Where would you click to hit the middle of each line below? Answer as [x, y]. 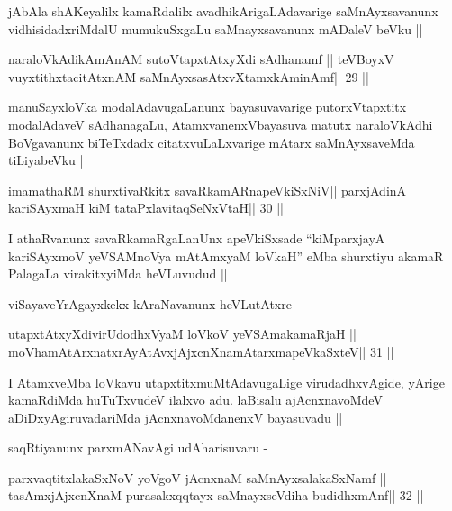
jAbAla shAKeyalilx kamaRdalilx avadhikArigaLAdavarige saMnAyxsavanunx [223, 11]
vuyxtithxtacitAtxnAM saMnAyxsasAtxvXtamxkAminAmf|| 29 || [189, 76]
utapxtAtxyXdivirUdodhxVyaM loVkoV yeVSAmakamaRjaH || [182, 334]
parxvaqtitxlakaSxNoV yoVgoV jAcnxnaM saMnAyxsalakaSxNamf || [198, 477]
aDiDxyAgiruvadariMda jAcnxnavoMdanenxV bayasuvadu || [176, 417]
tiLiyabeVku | [46, 160]
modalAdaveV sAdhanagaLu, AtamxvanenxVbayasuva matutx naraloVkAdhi [221, 124]
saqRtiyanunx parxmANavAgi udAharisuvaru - [138, 447]
